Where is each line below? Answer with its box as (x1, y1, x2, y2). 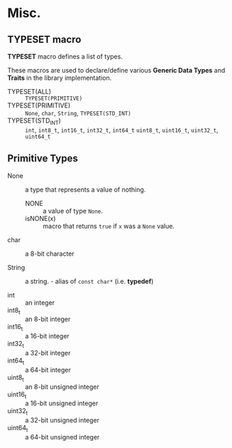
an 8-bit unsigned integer (25, 382, 99, 391)
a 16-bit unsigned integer (25, 399, 99, 407)
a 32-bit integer (25, 349, 71, 357)
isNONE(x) (25, 214, 56, 222)
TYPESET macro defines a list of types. (7, 52, 123, 61)
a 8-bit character (25, 249, 74, 258)
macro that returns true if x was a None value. (43, 222, 175, 230)
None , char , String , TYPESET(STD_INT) (25, 109, 131, 117)
